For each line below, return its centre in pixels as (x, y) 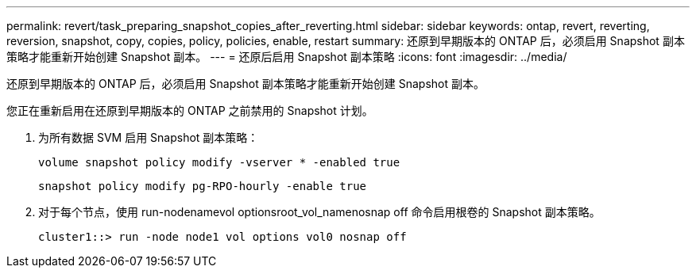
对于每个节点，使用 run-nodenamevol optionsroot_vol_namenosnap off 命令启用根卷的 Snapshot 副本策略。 (319, 212)
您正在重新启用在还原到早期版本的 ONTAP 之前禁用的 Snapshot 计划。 (190, 110)
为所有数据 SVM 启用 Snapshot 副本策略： (149, 137)
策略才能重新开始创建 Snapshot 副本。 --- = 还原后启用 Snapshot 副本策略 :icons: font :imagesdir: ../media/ (287, 57)
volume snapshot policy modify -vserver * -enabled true (219, 162)
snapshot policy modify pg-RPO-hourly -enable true (203, 186)
